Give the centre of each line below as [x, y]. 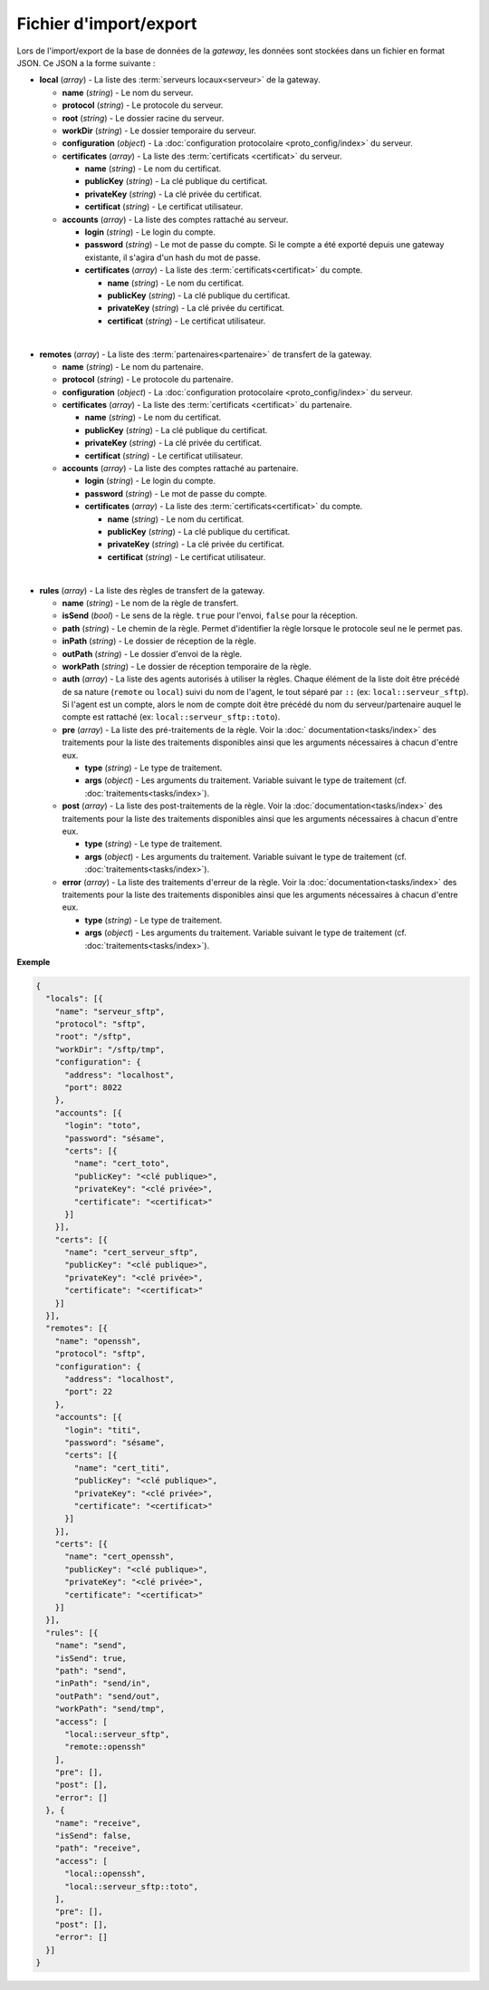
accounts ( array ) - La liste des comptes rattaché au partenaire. [180, 469]
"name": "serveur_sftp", [110, 1011]
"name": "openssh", [98, 1341]
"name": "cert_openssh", [120, 1557]
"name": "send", [91, 1646]
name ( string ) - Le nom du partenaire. [133, 366]
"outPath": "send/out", [107, 1696]
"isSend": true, [91, 1658]
